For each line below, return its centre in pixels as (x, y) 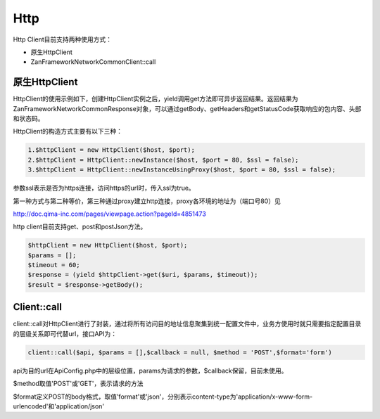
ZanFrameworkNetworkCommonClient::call (93, 62)
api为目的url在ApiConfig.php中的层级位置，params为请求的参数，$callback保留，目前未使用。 (150, 370)
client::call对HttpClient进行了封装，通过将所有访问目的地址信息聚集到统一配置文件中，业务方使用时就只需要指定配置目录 (187, 324)
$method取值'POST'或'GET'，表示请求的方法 (78, 384)
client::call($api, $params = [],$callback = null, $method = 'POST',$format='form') (180, 352)
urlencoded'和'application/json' (59, 406)
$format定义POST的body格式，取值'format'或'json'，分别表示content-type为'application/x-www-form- (163, 397)
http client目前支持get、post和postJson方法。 (80, 227)
